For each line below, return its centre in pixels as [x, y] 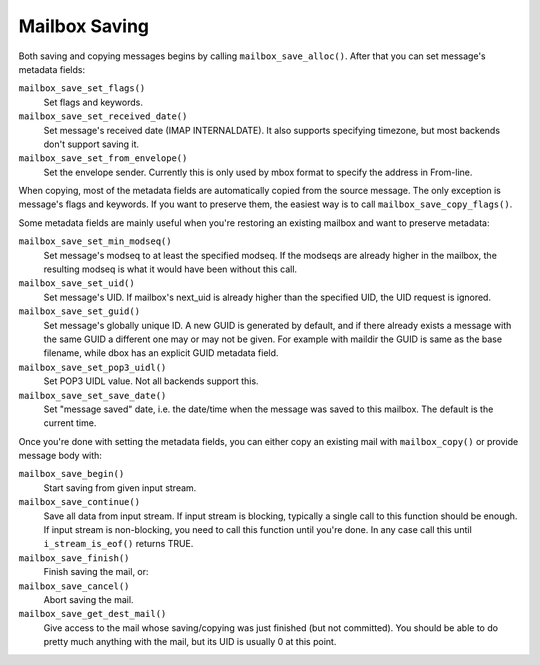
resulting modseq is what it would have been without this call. [170, 269]
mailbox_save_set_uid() [76, 283]
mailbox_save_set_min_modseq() [95, 241]
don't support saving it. [91, 144]
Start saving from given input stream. [120, 487]
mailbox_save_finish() [74, 558]
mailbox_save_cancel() [74, 586]
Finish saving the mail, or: [96, 572]
